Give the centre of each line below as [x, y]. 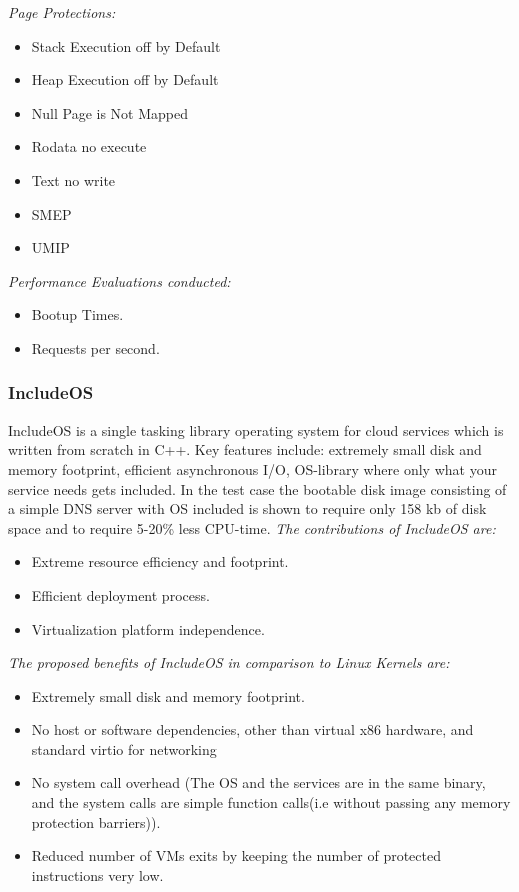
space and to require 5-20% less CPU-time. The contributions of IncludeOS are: [252, 527]
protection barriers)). [96, 821]
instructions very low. [97, 874]
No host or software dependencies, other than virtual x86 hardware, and [252, 729]
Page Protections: [62, 12]
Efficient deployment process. [120, 594]
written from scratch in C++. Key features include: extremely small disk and [245, 449]
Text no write [73, 179]
